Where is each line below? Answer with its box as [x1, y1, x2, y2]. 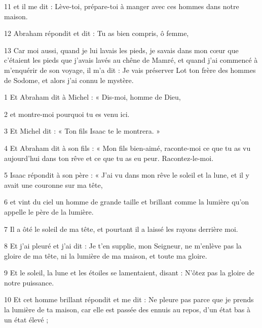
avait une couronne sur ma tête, [4, 179, 103, 190]
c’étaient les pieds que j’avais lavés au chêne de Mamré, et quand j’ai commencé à [4, 55, 258, 65]
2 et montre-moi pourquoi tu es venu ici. [4, 108, 130, 119]
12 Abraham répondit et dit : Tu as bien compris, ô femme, [4, 28, 189, 38]
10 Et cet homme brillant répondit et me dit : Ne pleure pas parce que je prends [4, 294, 254, 305]
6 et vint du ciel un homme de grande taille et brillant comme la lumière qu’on [4, 196, 249, 207]
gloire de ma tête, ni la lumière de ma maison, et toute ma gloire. [4, 250, 207, 261]
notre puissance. [4, 277, 54, 288]
